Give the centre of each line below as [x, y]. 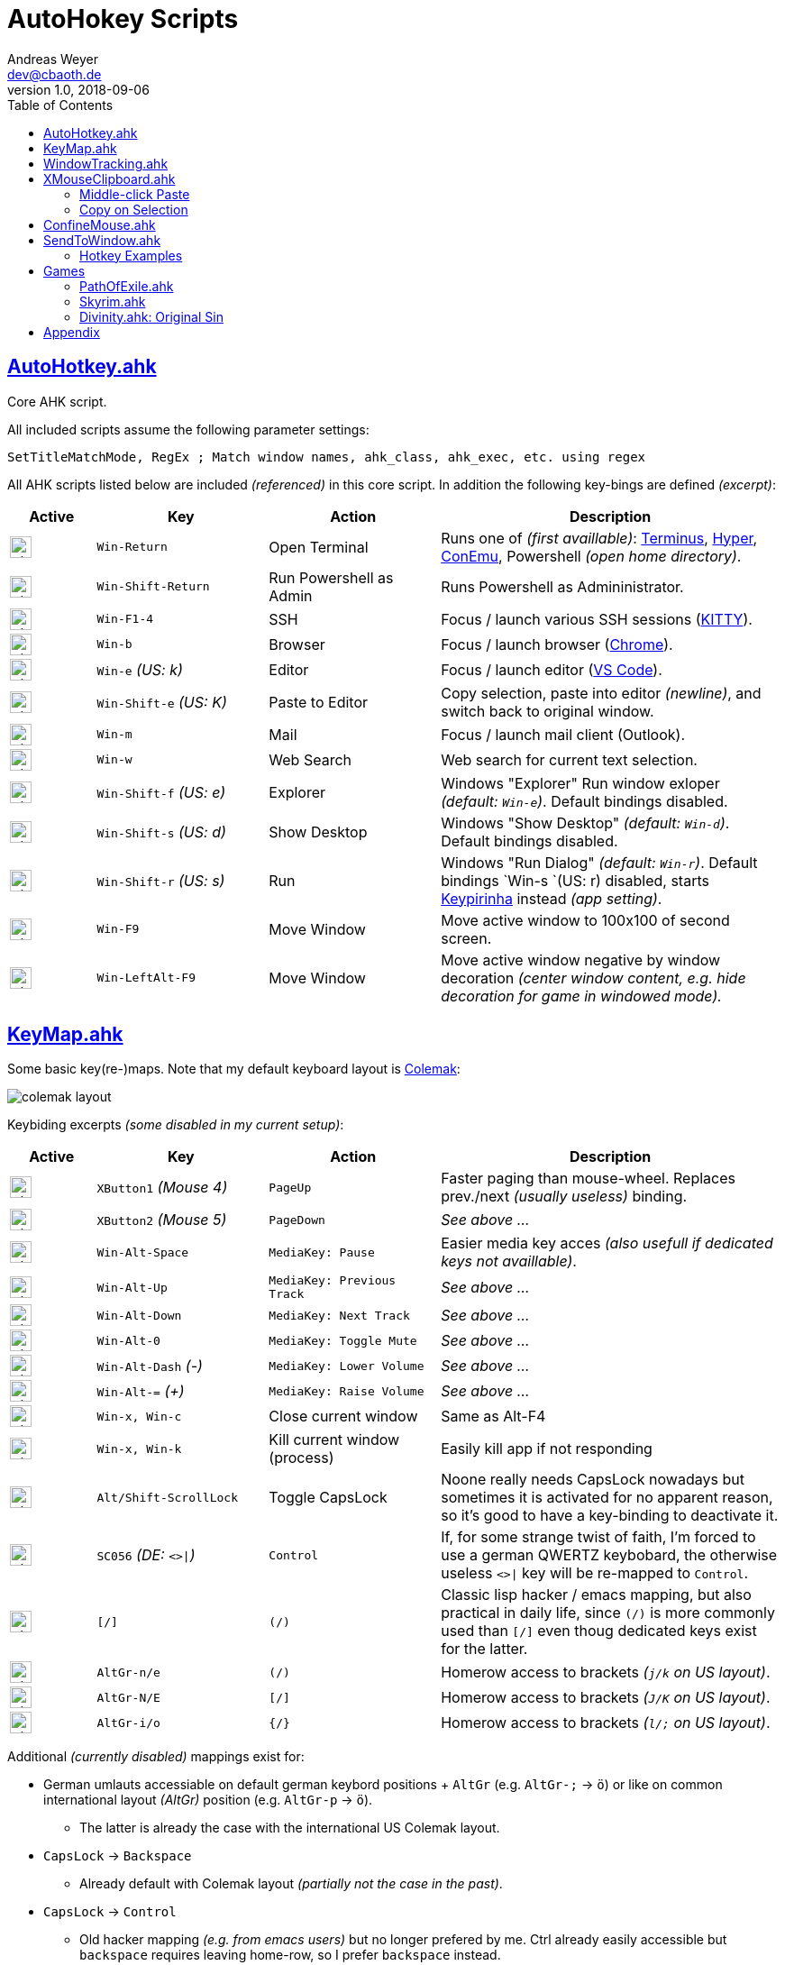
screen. [466, 938]
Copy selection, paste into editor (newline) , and [601, 693]
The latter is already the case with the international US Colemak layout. [290, 1828]
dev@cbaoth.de [55, 74]
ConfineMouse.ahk [100, 224]
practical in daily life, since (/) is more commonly [608, 1613]
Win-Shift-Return [153, 587]
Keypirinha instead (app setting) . [552, 898]
